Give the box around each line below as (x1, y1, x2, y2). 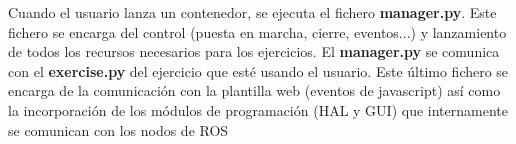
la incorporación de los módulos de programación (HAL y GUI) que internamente (8, 99, 508, 120)
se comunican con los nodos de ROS (8, 119, 229, 140)
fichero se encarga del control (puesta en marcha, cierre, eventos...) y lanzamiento (8, 21, 507, 42)
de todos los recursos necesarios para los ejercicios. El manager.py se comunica (8, 41, 500, 62)
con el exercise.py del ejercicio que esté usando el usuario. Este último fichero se (8, 60, 509, 81)
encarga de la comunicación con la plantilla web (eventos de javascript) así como (8, 80, 501, 101)
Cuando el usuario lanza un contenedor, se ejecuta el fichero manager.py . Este (8, 2, 497, 22)
